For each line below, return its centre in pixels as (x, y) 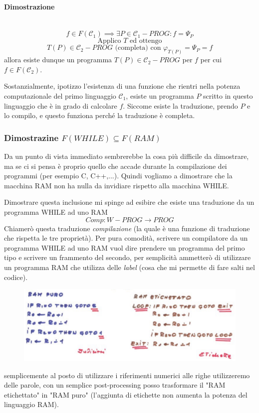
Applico (109, 41)
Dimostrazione (29, 6)
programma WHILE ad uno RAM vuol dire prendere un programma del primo (125, 247)
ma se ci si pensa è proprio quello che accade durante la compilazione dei (116, 166)
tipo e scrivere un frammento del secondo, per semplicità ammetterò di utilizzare (128, 257)
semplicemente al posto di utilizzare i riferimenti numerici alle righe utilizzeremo (127, 375)
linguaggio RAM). (31, 404)
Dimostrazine (31, 137)
